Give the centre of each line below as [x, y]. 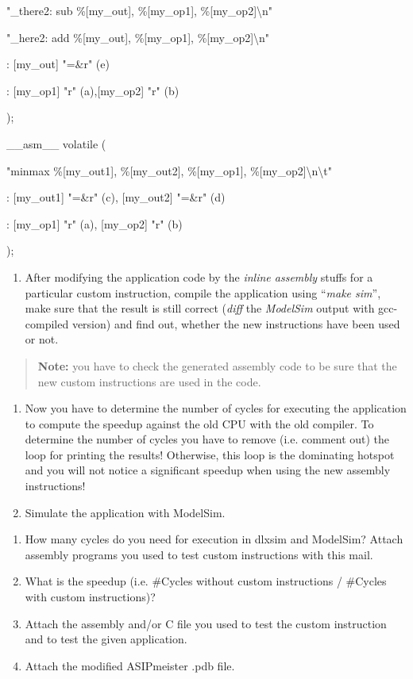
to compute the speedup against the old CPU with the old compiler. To [199, 423]
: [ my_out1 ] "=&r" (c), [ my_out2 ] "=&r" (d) [116, 197]
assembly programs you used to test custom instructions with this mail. [199, 554]
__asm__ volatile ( [56, 143]
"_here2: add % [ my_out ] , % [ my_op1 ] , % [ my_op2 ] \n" [138, 37]
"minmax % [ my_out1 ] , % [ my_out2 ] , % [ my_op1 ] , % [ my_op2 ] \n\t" [170, 170]
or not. [42, 339]
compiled [47, 323]
